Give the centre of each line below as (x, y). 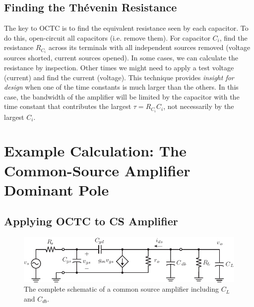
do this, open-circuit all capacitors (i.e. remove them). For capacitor (107, 37)
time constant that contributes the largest (68, 106)
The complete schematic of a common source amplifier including (121, 289)
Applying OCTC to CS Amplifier (91, 221)
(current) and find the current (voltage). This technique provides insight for (119, 77)
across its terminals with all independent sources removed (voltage (150, 47)
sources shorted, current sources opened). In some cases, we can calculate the (121, 58)
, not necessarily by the (199, 106)
